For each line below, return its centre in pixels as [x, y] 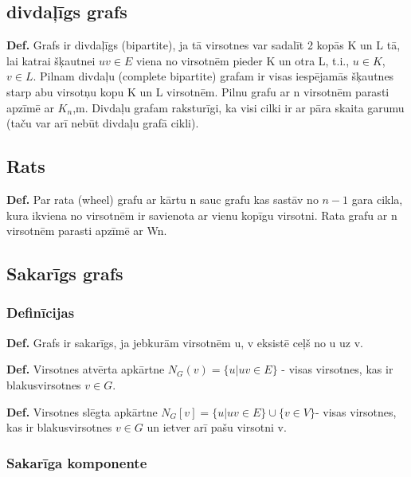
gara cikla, [377, 199]
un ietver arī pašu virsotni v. [217, 427]
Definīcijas [41, 313]
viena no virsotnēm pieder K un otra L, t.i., [243, 60]
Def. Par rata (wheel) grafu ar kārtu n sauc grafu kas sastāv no [162, 199]
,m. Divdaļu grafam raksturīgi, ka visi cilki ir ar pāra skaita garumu [239, 107]
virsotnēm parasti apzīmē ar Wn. [87, 231]
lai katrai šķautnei [51, 60]
